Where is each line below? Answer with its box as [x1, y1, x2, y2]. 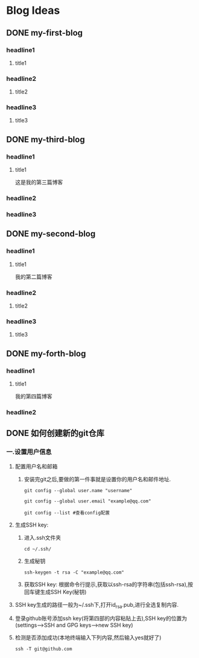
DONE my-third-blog [6, 134, 86, 145]
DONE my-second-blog [6, 229, 96, 239]
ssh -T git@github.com [14, 646, 72, 652]
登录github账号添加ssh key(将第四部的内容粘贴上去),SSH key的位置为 [14, 615, 188, 622]
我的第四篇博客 [14, 393, 52, 400]
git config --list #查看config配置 [24, 510, 110, 516]
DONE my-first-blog [6, 28, 83, 38]
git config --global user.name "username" [24, 487, 133, 493]
